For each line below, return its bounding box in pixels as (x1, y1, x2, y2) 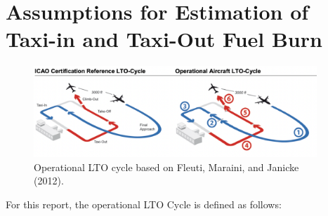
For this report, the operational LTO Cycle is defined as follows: (6, 196, 282, 211)
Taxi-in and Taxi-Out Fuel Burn (6, 25, 322, 53)
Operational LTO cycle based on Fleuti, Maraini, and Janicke (34, 159, 299, 174)
